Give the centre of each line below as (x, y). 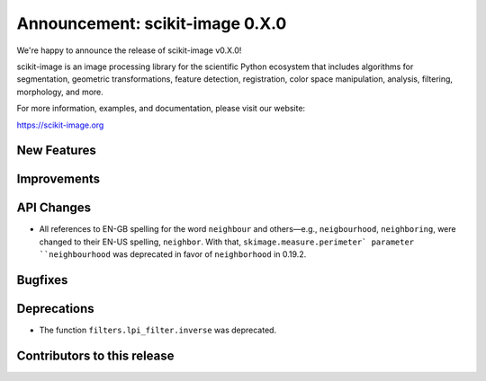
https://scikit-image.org (60, 125)
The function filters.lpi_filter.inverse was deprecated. (158, 330)
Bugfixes (42, 280)
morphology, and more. (60, 92)
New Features (56, 151)
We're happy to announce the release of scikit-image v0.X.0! (129, 50)
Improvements (58, 179)
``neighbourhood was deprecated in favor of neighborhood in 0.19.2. (173, 254)
